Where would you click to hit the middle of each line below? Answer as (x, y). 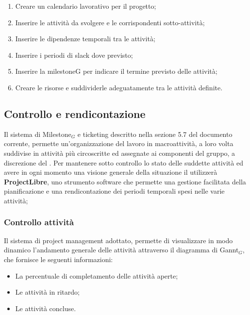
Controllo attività (39, 222)
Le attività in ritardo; (47, 292)
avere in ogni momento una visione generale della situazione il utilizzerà (111, 172)
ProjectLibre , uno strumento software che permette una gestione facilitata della (125, 181)
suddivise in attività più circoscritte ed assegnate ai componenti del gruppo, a (120, 153)
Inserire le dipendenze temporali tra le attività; (85, 39)
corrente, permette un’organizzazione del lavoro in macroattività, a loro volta (119, 143)
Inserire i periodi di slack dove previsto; (74, 55)
